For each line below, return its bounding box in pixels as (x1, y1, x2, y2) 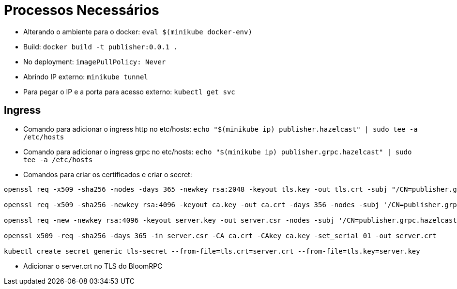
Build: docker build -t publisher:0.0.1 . (23, 42, 178, 51)
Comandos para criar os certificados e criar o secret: (23, 170, 192, 179)
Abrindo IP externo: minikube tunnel (23, 72, 148, 81)
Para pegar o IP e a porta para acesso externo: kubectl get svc (23, 87, 235, 96)
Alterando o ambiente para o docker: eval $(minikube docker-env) (23, 27, 252, 36)
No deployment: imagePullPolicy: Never (23, 57, 166, 66)
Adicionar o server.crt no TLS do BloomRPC (23, 261, 163, 270)
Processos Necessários (4, 2, 159, 18)
